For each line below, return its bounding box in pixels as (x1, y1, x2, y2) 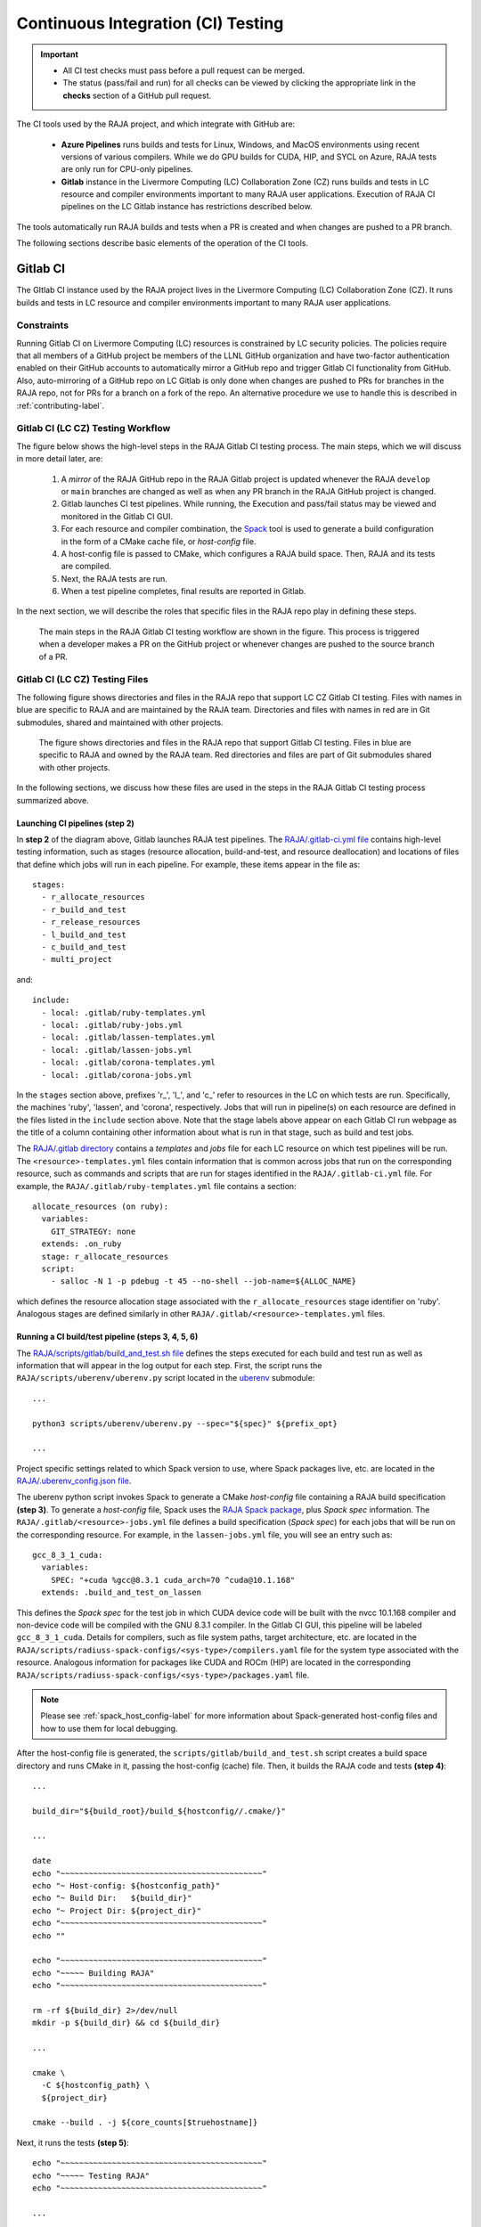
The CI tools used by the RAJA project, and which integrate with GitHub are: (16, 118, 296, 129)
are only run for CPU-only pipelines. (61, 164, 193, 175)
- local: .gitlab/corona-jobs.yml (41, 1070, 192, 1080)
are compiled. (61, 561, 111, 572)
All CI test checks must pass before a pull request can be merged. (62, 65, 306, 76)
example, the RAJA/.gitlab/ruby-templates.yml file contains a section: (16, 1180, 298, 1191)
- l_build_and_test (41, 929, 126, 940)
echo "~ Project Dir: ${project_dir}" (32, 1905, 202, 1915)
